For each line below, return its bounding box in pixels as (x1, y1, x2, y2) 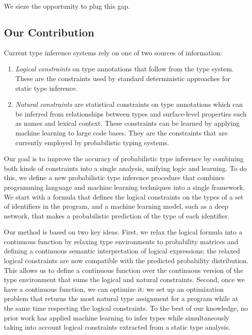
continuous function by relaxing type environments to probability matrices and (4, 236, 238, 246)
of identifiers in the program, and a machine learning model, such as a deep (4, 201, 228, 211)
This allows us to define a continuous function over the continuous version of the (4, 265, 243, 275)
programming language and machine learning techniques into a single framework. (4, 182, 245, 192)
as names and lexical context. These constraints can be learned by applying (15, 118, 240, 128)
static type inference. (15, 83, 78, 93)
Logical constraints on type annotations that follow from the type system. (15, 64, 234, 74)
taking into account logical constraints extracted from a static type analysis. (4, 322, 231, 332)
